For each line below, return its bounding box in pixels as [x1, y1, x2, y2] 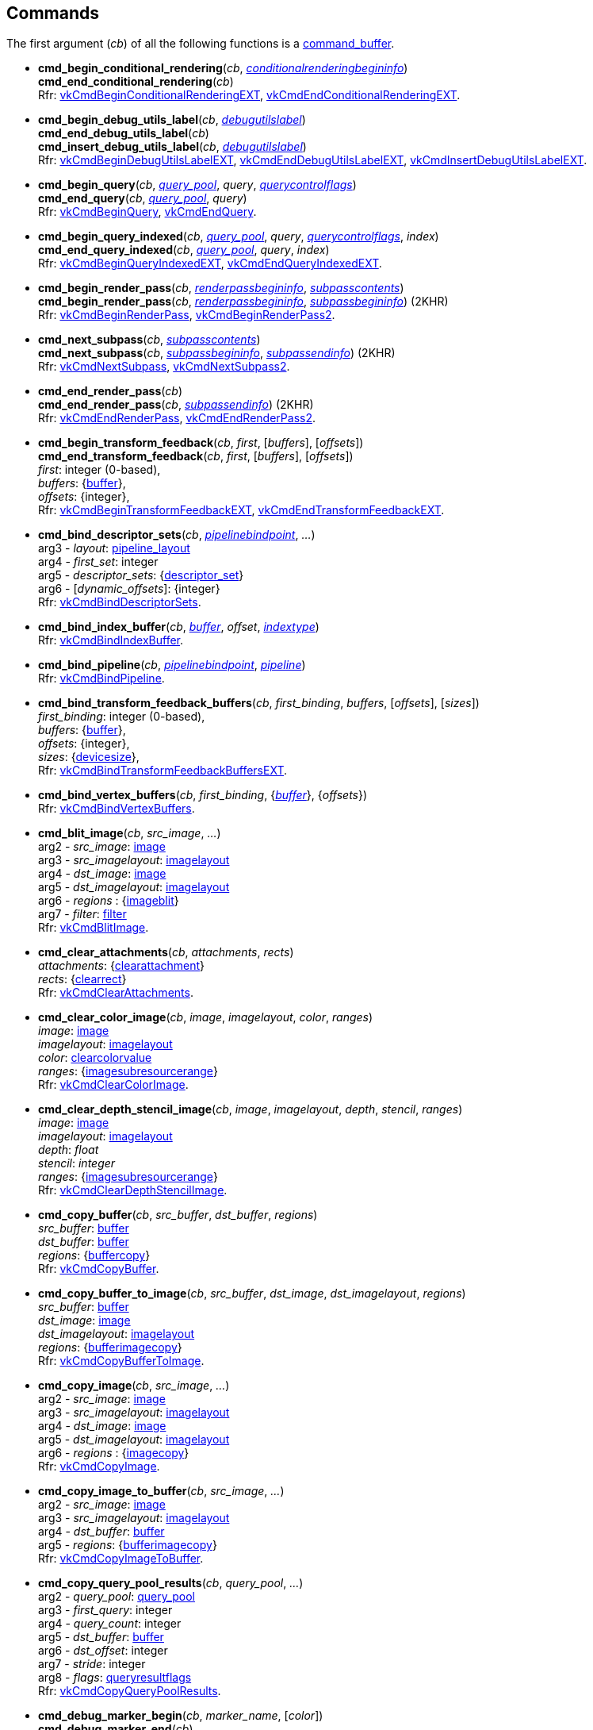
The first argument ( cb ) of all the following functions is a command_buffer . [6, 37, 395, 51]
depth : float [38, 1143, 99, 1157]
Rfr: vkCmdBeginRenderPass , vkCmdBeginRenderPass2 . [38, 308, 335, 322]
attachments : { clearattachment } [38, 959, 205, 973]
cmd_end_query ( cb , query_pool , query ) [38, 191, 247, 206]
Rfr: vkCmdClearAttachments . [38, 986, 193, 1000]
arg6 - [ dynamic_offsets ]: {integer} [38, 582, 220, 596]
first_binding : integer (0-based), [38, 709, 205, 724]
